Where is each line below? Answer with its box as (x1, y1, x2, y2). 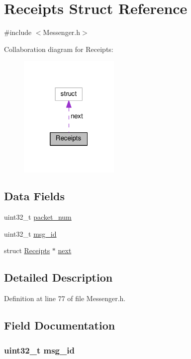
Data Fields (4, 188, 65, 204)
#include (4, 27, 32, 37)
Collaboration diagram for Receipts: (4, 43, 113, 54)
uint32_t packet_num (4, 212, 72, 222)
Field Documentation (4, 318, 115, 333)
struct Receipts (4, 245, 50, 256)
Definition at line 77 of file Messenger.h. (4, 293, 126, 304)
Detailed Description (4, 270, 113, 285)
